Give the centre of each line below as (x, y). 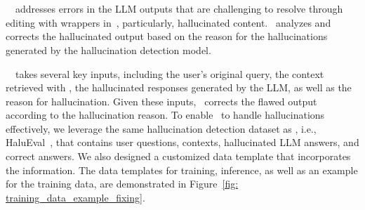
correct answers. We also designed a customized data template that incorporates (178, 156)
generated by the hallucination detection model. (108, 50)
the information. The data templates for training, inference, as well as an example (182, 170)
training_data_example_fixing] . (75, 197)
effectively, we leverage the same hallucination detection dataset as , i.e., (161, 128)
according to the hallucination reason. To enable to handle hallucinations (165, 115)
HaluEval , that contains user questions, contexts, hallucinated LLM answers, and (182, 142)
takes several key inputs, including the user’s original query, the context (170, 73)
